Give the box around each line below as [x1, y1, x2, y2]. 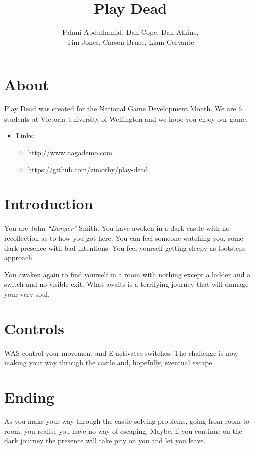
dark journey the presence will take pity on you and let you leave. [4, 435, 206, 446]
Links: [16, 130, 35, 141]
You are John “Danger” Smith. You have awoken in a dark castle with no [4, 222, 230, 233]
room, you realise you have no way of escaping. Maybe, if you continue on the [4, 425, 242, 436]
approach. [4, 252, 34, 263]
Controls [4, 318, 64, 339]
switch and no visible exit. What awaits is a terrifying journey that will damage [4, 279, 249, 289]
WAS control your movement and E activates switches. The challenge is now [4, 347, 238, 358]
